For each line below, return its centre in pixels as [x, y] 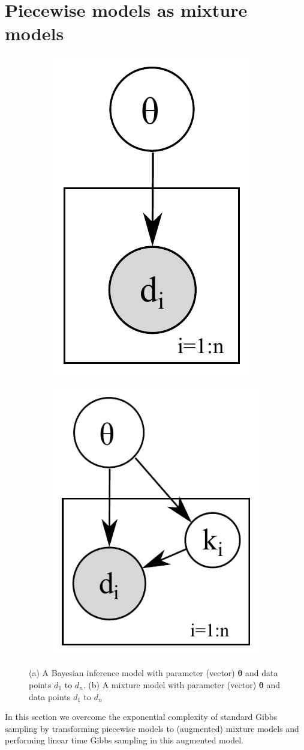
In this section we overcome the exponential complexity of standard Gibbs [141, 717]
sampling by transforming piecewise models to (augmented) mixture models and [152, 728]
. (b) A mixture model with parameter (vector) [170, 684]
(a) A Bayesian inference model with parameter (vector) [132, 673]
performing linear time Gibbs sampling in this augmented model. [124, 740]
